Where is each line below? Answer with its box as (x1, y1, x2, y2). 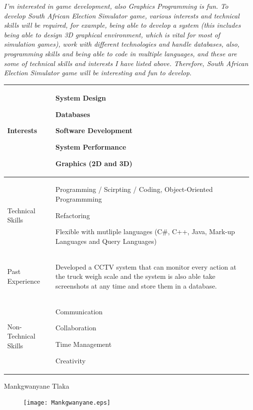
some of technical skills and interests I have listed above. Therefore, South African (4, 58, 249, 68)
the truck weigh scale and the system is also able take (55, 271, 216, 281)
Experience (7, 276, 40, 286)
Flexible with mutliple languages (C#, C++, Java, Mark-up (55, 226, 235, 237)
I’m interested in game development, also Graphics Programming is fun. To (4, 1, 229, 11)
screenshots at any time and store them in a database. (55, 280, 217, 290)
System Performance (55, 142, 126, 152)
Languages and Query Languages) (55, 236, 157, 246)
